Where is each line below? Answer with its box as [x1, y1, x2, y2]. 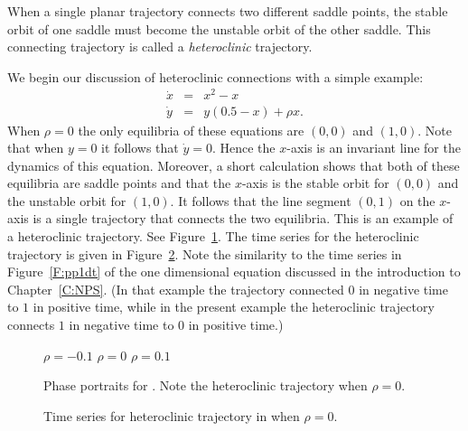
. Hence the [211, 138, 276, 157]
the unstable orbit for [7, 191, 126, 210]
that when [7, 138, 64, 157]
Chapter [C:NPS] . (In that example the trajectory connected [7, 279, 344, 298]
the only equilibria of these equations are [78, 120, 304, 139]
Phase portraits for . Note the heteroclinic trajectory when [43, 376, 368, 395]
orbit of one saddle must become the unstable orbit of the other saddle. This [7, 19, 431, 38]
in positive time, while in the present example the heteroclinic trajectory [33, 297, 435, 316]
